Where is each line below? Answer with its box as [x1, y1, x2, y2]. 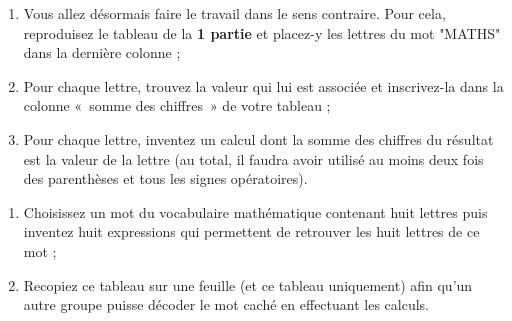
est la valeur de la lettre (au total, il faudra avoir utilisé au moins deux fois [23, 148, 484, 169]
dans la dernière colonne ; [23, 42, 181, 63]
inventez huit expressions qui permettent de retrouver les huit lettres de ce [23, 221, 480, 242]
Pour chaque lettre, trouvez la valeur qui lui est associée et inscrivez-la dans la [23, 75, 504, 96]
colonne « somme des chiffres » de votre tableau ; [23, 95, 331, 116]
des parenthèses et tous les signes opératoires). [23, 168, 308, 189]
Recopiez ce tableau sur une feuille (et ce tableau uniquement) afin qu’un [23, 274, 473, 295]
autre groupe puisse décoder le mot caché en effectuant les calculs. [23, 294, 429, 315]
